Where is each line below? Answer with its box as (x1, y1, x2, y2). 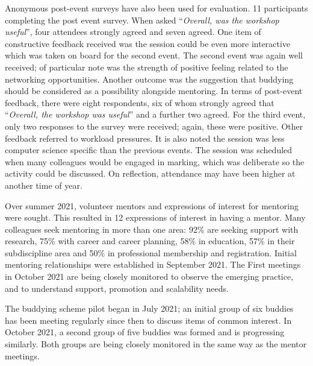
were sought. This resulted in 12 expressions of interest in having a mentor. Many (5, 211, 306, 224)
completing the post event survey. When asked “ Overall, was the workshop (5, 13, 279, 26)
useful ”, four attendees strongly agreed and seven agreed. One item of (5, 25, 261, 38)
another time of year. (5, 178, 82, 191)
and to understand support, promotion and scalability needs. (5, 282, 229, 294)
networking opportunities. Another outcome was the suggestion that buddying (5, 72, 294, 85)
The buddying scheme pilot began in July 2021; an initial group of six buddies (5, 302, 294, 315)
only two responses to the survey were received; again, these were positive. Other (5, 119, 303, 132)
